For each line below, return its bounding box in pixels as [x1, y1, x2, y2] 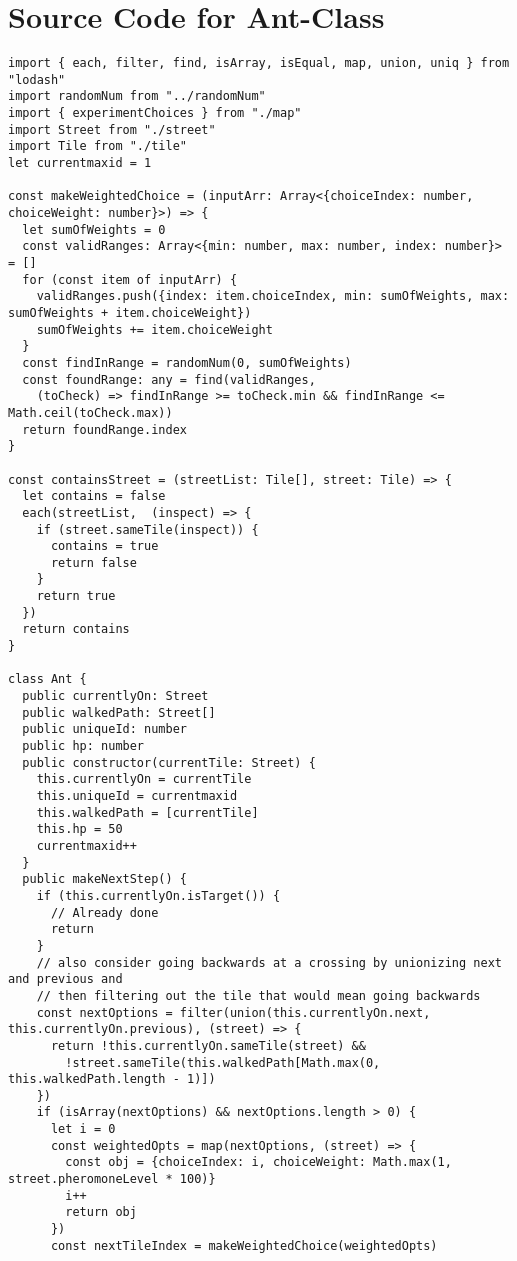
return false [50, 555, 137, 570]
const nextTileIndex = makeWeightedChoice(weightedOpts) [50, 1238, 438, 1253]
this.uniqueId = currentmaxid [36, 789, 238, 803]
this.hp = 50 [36, 822, 123, 837]
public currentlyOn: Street [22, 689, 209, 704]
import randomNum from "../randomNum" [8, 89, 266, 104]
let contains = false [22, 489, 166, 504]
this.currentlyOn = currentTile [36, 772, 252, 787]
